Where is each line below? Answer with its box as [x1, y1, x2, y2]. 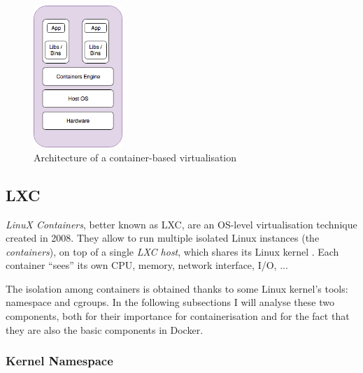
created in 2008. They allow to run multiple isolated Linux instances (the [6, 231, 320, 245]
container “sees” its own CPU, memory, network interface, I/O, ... [6, 258, 288, 272]
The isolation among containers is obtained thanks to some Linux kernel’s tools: [6, 281, 348, 295]
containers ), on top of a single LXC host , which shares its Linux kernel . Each [6, 244, 339, 258]
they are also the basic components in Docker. [6, 322, 204, 337]
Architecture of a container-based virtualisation [34, 149, 237, 164]
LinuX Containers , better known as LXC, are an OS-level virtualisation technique [6, 217, 357, 231]
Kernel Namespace [6, 352, 113, 370]
